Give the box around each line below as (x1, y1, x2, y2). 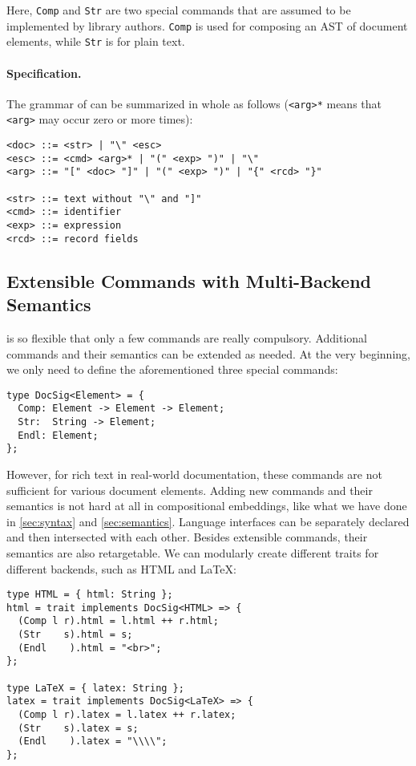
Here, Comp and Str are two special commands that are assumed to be (6, 2, 351, 18)
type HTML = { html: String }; (6, 589, 173, 601)
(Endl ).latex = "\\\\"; (18, 736, 168, 748)
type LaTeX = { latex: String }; (6, 682, 184, 694)
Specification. (6, 64, 82, 81)
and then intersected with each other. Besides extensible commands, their (6, 529, 368, 545)
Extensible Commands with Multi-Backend (6, 268, 372, 293)
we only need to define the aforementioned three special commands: (6, 361, 338, 378)
